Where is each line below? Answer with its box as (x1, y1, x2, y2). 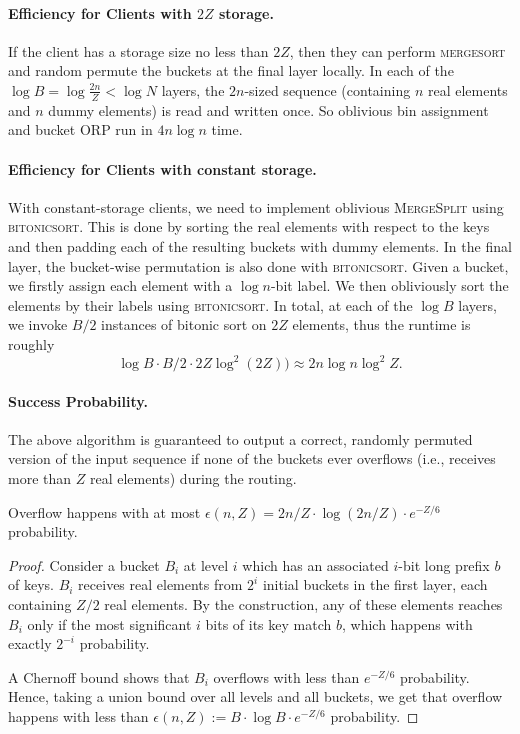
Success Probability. (8, 390, 148, 411)
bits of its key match (205, 613, 332, 634)
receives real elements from (78, 574, 243, 595)
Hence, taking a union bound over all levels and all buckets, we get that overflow (8, 686, 503, 707)
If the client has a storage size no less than (8, 40, 269, 61)
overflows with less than (213, 666, 360, 687)
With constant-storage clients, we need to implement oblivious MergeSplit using (8, 196, 504, 217)
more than (8, 468, 72, 489)
